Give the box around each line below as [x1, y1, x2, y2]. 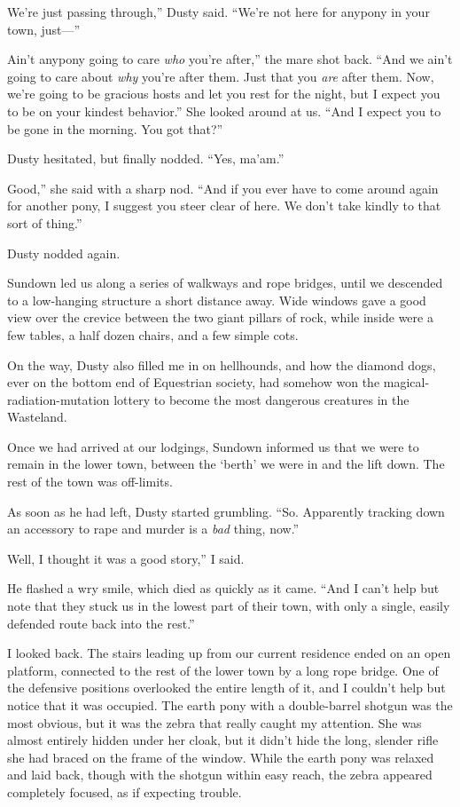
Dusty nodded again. [7, 243, 121, 262]
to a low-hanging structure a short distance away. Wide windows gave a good [7, 290, 426, 309]
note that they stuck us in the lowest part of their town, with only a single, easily [7, 597, 450, 615]
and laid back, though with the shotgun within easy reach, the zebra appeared [7, 765, 433, 784]
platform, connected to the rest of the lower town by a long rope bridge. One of [7, 661, 439, 679]
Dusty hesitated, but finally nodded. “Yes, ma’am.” [7, 149, 285, 168]
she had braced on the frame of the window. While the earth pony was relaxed [7, 748, 434, 766]
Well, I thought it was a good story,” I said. [7, 549, 245, 567]
